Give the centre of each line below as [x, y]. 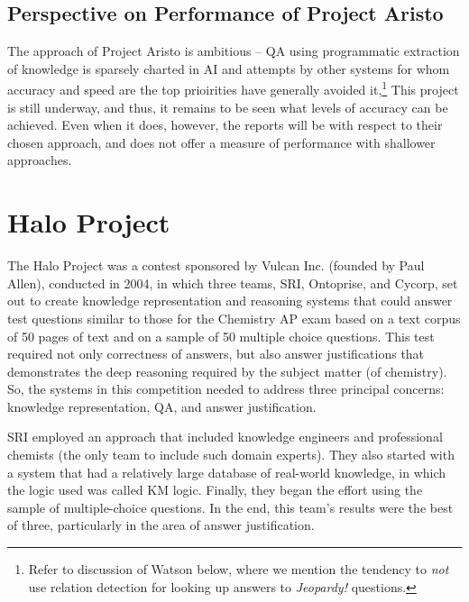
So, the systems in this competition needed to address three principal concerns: [226, 389]
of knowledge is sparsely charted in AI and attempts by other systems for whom [229, 68]
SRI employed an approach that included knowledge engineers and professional [225, 437]
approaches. [40, 160]
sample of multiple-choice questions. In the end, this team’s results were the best [230, 507]
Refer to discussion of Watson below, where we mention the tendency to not [239, 569]
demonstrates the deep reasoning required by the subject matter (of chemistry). [227, 371]
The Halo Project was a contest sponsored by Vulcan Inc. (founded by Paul [216, 265]
